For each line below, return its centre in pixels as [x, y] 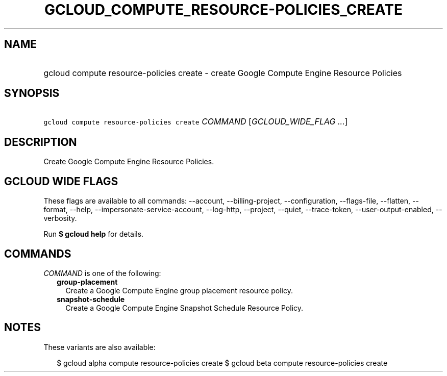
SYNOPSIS [32, 93]
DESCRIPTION [41, 142]
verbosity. [60, 218]
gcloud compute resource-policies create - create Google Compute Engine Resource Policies [223, 73]
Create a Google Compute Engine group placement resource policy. [179, 290]
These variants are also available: [100, 347]
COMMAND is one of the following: [102, 273]
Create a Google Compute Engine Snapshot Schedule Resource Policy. [184, 308]
